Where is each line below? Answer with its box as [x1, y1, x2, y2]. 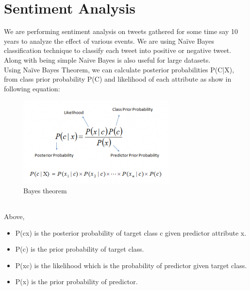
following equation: [4, 83, 60, 93]
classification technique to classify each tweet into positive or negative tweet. [4, 45, 232, 55]
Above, [4, 211, 25, 222]
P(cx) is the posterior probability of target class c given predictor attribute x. [15, 227, 247, 238]
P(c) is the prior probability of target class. [15, 244, 144, 254]
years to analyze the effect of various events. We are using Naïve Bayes [4, 35, 215, 46]
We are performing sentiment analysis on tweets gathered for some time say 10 [4, 26, 238, 36]
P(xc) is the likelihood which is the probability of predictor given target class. [15, 260, 247, 270]
